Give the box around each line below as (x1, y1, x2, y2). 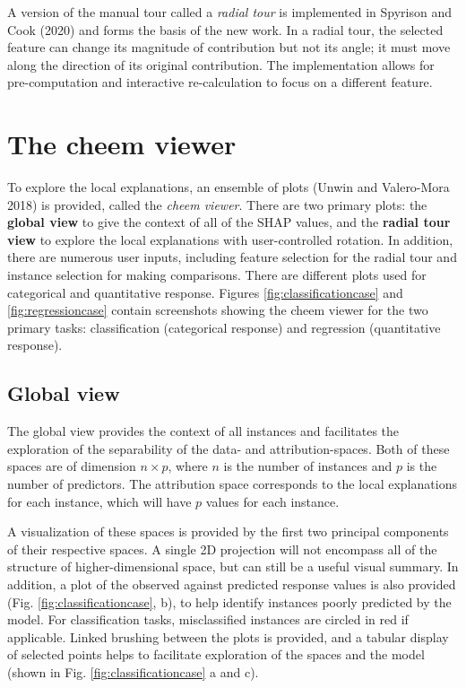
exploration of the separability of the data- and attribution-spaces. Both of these (7, 439, 450, 457)
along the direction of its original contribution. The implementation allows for (7, 55, 435, 74)
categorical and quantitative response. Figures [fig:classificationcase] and (7, 283, 403, 301)
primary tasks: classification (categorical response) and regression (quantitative (7, 318, 441, 336)
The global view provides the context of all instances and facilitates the (7, 422, 400, 440)
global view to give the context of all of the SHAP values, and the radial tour (7, 213, 451, 231)
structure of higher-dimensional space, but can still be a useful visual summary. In (7, 557, 459, 576)
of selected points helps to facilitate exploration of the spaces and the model (7, 645, 425, 664)
